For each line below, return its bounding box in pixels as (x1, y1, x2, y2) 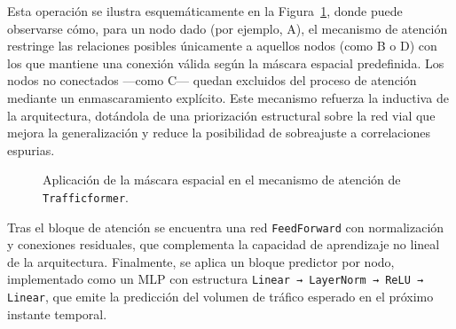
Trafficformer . (43, 187, 129, 206)
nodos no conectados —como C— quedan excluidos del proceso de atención (7, 71, 417, 90)
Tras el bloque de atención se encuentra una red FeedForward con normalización (7, 217, 444, 236)
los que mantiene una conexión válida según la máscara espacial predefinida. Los (7, 53, 444, 72)
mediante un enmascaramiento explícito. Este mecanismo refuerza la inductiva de (7, 88, 449, 106)
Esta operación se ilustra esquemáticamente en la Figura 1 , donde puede (7, 2, 403, 20)
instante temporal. (7, 304, 107, 323)
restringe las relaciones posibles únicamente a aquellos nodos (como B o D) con (7, 36, 437, 55)
